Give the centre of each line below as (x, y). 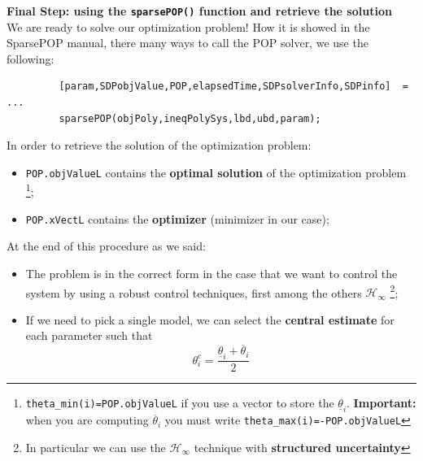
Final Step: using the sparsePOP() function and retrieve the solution (199, 11)
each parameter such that (89, 335)
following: (31, 58)
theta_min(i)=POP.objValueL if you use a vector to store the (180, 403)
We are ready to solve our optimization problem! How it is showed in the (188, 26)
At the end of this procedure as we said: (106, 246)
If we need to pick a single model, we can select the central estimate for (210, 319)
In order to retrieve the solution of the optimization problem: (159, 145)
